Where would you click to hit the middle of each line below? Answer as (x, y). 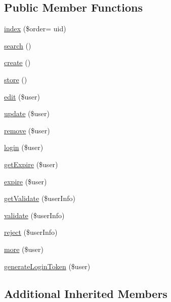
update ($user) (27, 113)
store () (16, 79)
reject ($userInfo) (31, 232)
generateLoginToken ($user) (47, 266)
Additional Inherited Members (86, 293)
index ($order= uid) (35, 29)
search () (18, 45)
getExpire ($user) (31, 164)
